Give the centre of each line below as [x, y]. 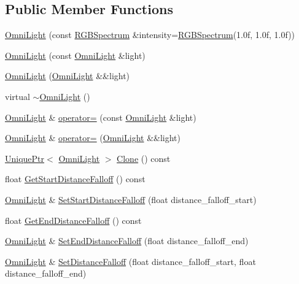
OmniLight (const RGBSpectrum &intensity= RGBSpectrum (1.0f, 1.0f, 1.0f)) [150, 35]
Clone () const [144, 158]
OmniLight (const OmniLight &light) [75, 55]
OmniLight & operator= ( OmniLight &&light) [93, 138]
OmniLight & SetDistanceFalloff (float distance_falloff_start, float [130, 261]
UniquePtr [25, 158]
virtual [17, 96]
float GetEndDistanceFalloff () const [73, 220]
